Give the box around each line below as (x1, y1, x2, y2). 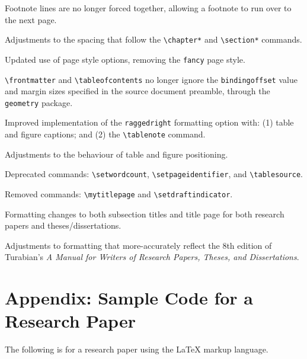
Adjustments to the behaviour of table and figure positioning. (5, 148, 228, 160)
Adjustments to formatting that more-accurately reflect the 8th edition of (5, 239, 272, 251)
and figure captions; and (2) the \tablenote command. (5, 128, 206, 140)
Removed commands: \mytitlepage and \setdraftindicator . (5, 187, 233, 200)
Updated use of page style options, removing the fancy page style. (5, 53, 245, 65)
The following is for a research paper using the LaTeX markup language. (5, 343, 268, 355)
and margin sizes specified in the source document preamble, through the (5, 85, 270, 97)
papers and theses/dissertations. (5, 219, 121, 232)
